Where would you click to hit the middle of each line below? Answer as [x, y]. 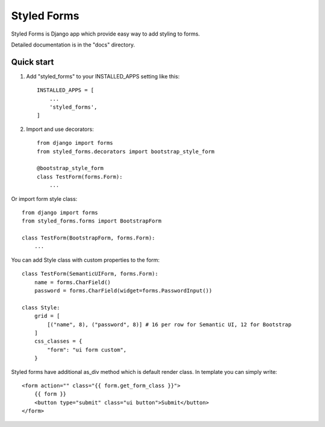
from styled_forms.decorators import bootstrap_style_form [126, 151]
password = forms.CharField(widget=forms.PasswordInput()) [123, 291]
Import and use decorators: [60, 129]
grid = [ [47, 316]
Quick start [32, 62]
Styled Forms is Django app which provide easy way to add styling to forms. [106, 34]
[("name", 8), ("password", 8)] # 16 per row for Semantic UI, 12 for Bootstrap [169, 324]
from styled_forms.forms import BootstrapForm [92, 221]
